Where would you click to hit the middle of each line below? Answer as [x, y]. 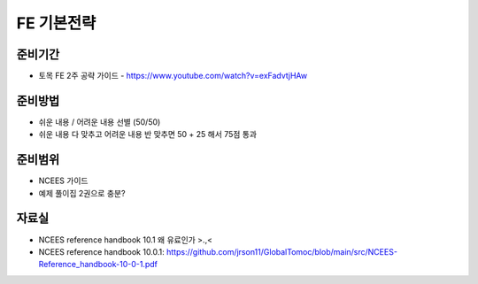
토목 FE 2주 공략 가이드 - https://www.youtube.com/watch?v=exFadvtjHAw [173, 76]
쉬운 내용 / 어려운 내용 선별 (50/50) [100, 122]
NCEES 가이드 [63, 180]
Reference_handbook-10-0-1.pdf [98, 265]
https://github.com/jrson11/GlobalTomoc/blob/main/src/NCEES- [282, 251]
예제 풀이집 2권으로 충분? [82, 193]
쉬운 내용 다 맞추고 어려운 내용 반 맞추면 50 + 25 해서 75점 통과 [147, 134]
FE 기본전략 [56, 23]
